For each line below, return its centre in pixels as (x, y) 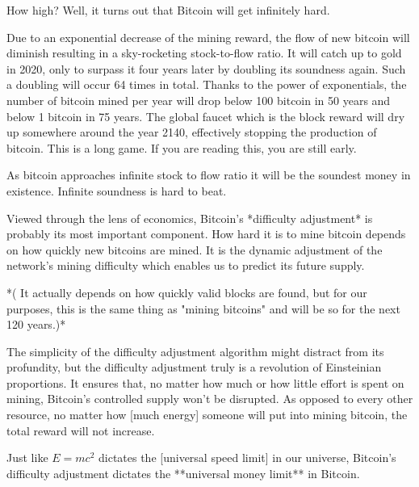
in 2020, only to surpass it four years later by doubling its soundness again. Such (206, 68)
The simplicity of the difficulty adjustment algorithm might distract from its (195, 351)
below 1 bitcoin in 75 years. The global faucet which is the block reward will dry (206, 116)
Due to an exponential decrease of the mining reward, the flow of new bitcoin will (208, 37)
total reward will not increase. (81, 430)
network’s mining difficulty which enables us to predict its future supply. (186, 265)
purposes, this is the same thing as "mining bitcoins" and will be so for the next (203, 308)
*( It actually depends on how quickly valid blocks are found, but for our (187, 292)
